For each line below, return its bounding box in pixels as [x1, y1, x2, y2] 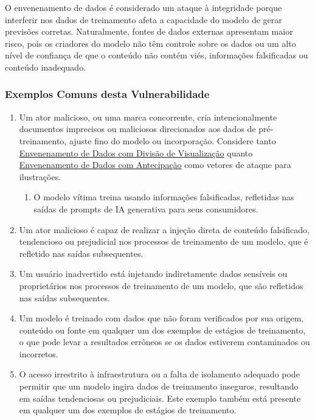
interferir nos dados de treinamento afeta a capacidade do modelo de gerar [5, 13, 282, 26]
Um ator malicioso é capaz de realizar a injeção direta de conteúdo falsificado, [19, 223, 310, 236]
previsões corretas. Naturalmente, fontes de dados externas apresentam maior [5, 25, 293, 38]
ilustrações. [19, 170, 61, 183]
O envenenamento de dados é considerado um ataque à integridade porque [5, 1, 282, 13]
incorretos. [19, 347, 58, 360]
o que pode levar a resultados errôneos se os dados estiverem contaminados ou [19, 335, 310, 348]
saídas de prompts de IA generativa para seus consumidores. [33, 202, 258, 215]
